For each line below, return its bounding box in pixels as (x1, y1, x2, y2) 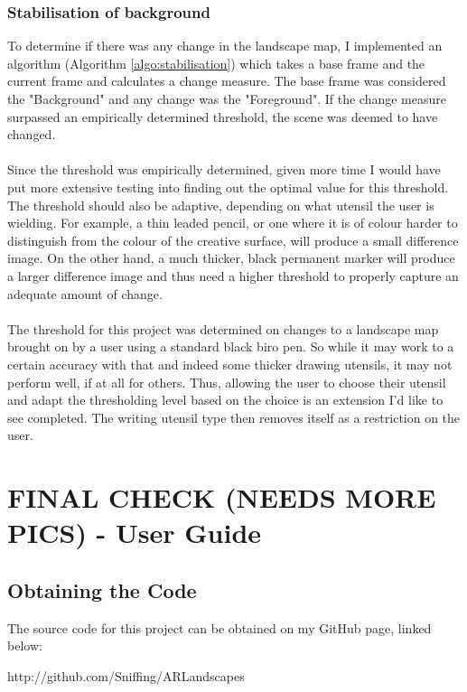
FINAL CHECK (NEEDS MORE (7, 479, 436, 516)
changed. (7, 125, 56, 144)
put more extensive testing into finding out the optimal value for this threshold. (7, 177, 449, 196)
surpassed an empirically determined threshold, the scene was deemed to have (7, 107, 438, 126)
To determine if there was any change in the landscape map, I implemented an (7, 36, 443, 55)
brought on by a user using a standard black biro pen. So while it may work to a (7, 337, 454, 356)
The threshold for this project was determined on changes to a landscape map (7, 319, 439, 338)
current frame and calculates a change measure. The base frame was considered (7, 71, 446, 90)
